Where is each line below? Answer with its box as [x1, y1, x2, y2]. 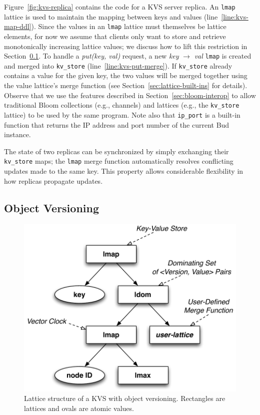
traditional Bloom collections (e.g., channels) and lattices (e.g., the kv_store [4, 100, 239, 110]
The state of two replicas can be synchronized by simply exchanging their [4, 146, 229, 156]
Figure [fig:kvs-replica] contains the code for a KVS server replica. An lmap [4, 2, 235, 12]
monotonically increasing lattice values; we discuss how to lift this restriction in [4, 41, 247, 51]
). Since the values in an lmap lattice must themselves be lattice [31, 21, 226, 32]
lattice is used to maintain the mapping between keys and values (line [4, 11, 218, 22]
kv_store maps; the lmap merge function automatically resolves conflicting [4, 156, 233, 166]
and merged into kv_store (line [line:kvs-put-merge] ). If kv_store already [4, 60, 232, 71]
